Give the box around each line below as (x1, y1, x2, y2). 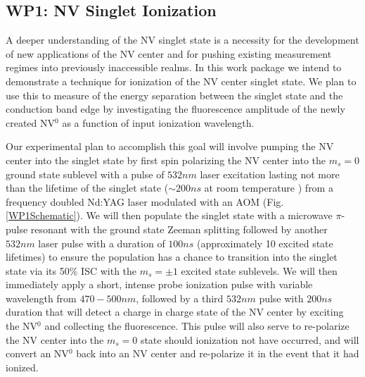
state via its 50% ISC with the (6, 263, 137, 278)
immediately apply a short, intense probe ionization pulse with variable (6, 277, 313, 292)
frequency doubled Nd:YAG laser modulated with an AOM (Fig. (6, 194, 284, 209)
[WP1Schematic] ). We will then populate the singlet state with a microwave (6, 208, 333, 223)
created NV (6, 115, 56, 130)
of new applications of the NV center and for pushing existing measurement (6, 46, 332, 61)
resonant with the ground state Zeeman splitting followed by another (30, 221, 328, 236)
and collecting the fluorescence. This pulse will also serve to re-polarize (44, 319, 350, 333)
